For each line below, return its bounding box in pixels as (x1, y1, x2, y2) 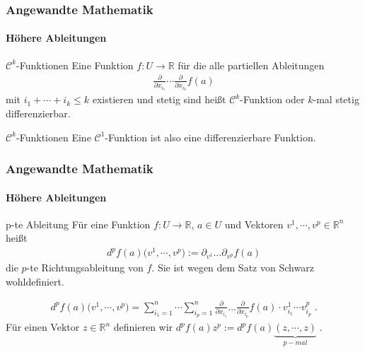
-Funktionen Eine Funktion (16, 57, 134, 72)
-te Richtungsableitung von (26, 260, 144, 275)
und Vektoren (224, 216, 284, 231)
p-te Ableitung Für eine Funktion (6, 216, 151, 231)
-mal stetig (313, 92, 359, 107)
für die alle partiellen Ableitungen (178, 57, 325, 72)
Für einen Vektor (6, 319, 80, 334)
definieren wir (113, 319, 173, 334)
